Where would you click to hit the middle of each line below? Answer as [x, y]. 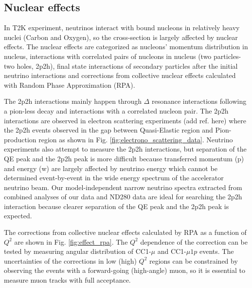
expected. [18, 216]
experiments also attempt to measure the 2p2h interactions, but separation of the [125, 149]
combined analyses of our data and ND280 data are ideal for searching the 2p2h [123, 197]
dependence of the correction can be [194, 241]
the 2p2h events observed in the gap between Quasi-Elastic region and [108, 130]
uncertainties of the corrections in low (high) [70, 260]
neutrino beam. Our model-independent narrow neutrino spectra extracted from [123, 187]
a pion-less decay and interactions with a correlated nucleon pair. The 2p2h [116, 110]
